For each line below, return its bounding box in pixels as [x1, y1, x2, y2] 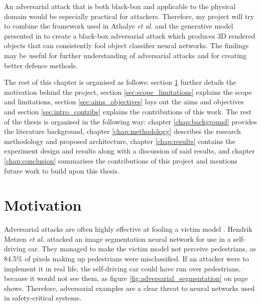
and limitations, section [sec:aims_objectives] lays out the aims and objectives [4, 96, 244, 107]
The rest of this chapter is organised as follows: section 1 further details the [4, 77, 236, 87]
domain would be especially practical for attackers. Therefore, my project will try [4, 11, 254, 21]
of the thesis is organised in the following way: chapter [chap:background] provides [4, 116, 257, 126]
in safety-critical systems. [4, 292, 82, 303]
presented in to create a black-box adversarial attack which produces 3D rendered [4, 30, 255, 41]
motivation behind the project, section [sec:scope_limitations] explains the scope [4, 86, 252, 97]
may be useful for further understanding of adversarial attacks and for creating [4, 50, 246, 60]
